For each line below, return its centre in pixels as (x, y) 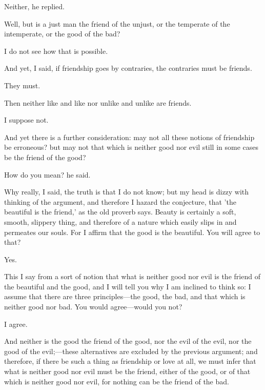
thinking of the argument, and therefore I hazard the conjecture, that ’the (120, 201)
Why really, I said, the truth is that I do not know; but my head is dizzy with (127, 192)
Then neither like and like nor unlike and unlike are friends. (98, 102)
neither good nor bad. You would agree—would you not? (93, 307)
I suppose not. (26, 120)
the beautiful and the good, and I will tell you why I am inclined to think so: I (128, 286)
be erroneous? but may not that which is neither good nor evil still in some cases (131, 147)
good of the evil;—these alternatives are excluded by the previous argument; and (131, 351)
